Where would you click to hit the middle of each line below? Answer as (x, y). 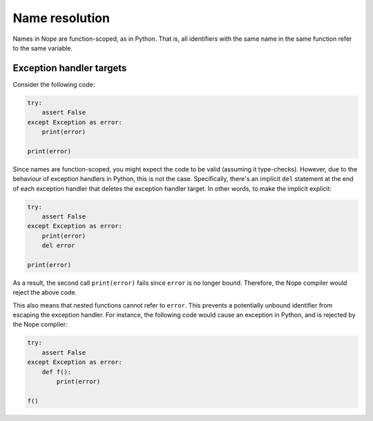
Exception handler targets (70, 68)
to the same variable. (42, 48)
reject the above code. (45, 292)
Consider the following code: (54, 84)
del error (58, 246)
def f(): (57, 372)
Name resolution (61, 18)
